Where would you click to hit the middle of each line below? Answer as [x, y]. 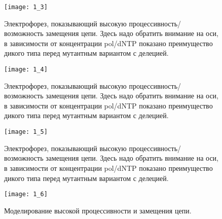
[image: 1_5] [26, 132]
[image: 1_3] [26, 7]
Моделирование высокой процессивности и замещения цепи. [98, 210]
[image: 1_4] [26, 70]
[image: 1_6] [26, 194]
